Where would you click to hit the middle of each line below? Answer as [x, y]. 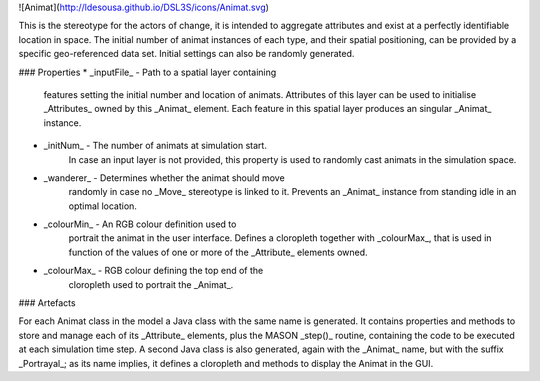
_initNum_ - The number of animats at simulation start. [155, 146]
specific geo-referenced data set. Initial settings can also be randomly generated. [186, 54]
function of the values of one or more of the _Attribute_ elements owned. [218, 252]
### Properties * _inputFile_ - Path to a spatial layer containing [147, 72]
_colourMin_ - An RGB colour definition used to [140, 224]
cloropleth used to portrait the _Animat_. [151, 284]
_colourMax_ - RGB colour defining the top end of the [153, 271]
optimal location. [102, 206]
